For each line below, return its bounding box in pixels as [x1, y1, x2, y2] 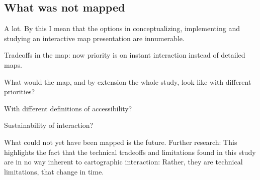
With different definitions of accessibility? [4, 103, 132, 113]
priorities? [4, 86, 35, 97]
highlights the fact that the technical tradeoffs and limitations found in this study [4, 146, 256, 157]
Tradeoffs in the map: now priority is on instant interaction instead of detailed [4, 50, 245, 60]
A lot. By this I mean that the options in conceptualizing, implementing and [4, 23, 240, 34]
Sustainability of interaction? [4, 120, 94, 130]
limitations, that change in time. [4, 166, 104, 176]
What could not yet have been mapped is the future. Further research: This [4, 136, 237, 147]
